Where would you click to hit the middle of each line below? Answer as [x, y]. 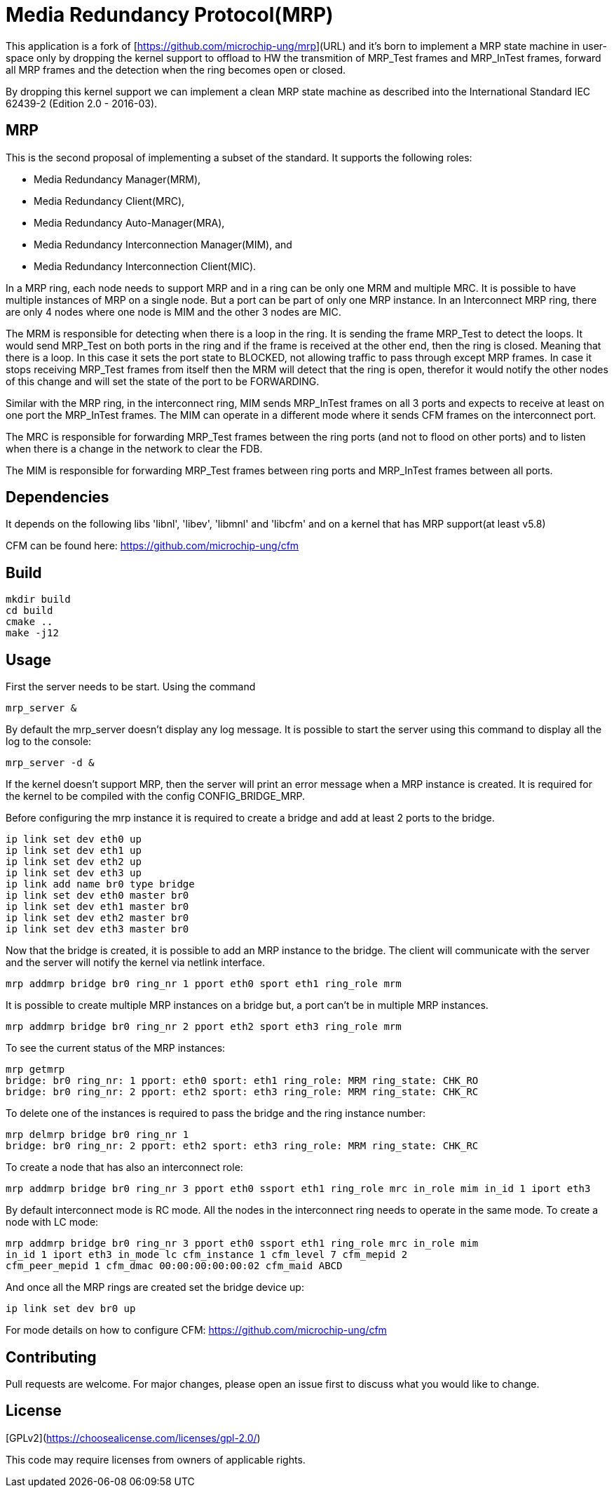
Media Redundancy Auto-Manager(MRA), [129, 222]
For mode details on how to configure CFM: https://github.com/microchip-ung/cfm [196, 1330]
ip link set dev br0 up [71, 1309]
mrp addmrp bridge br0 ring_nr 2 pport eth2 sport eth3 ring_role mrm [204, 1027]
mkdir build [38, 600]
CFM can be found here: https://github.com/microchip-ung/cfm [152, 546]
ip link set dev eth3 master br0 [97, 929]
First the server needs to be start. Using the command [131, 687]
